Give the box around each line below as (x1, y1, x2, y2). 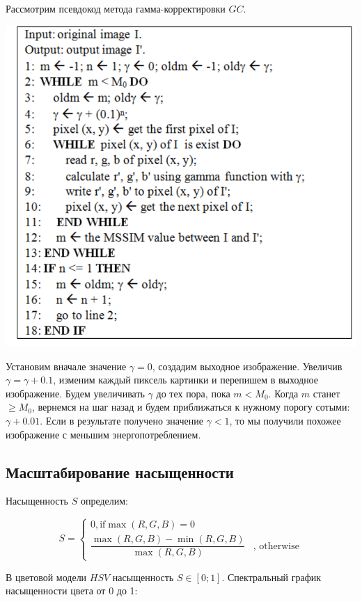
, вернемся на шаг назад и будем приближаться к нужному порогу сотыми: (31, 399, 350, 414)
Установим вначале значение (6, 358, 127, 373)
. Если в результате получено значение (40, 413, 203, 428)
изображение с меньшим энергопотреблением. (6, 427, 201, 441)
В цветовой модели (6, 569, 87, 584)
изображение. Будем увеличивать (6, 386, 145, 400)
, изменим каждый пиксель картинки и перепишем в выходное (53, 372, 319, 387)
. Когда (268, 386, 299, 400)
